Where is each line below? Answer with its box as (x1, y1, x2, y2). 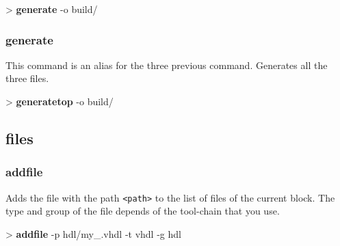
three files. (5, 71, 49, 85)
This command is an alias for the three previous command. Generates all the (5, 57, 328, 72)
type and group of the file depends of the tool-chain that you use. (5, 204, 280, 218)
